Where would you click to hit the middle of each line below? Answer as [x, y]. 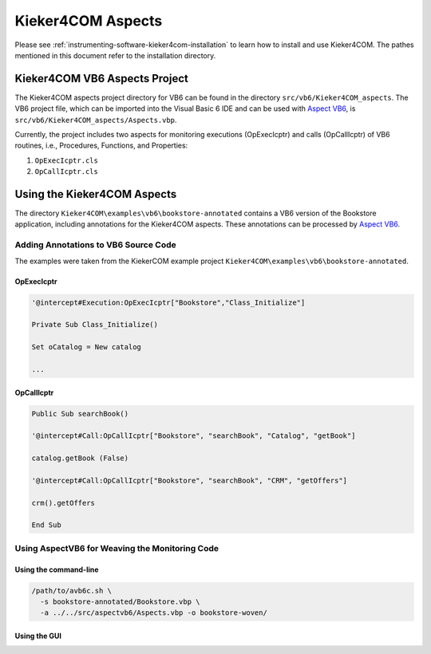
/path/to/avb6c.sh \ [71, 591]
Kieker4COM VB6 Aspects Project [102, 79]
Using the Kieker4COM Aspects [96, 194]
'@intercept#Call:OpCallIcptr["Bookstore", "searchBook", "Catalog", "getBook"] [194, 436]
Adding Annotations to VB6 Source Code [96, 245]
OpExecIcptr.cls [67, 160]
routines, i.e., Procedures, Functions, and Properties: [101, 146]
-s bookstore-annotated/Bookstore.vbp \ [120, 601]
